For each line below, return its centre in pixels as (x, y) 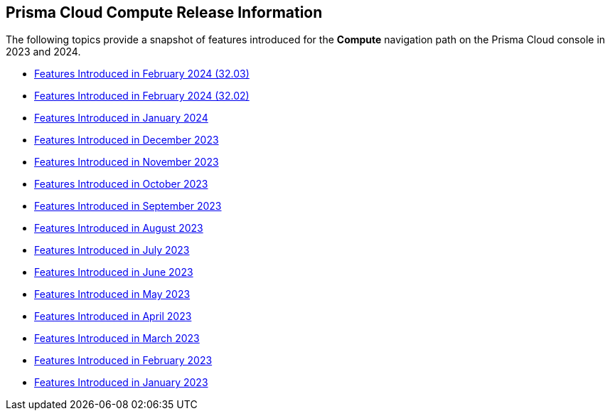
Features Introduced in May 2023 (112, 294)
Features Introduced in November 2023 (127, 162)
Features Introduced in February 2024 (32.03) (142, 74)
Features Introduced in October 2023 (121, 184)
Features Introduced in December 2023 (127, 140)
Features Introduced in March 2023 (117, 338)
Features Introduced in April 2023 (113, 316)
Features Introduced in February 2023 (123, 361)
